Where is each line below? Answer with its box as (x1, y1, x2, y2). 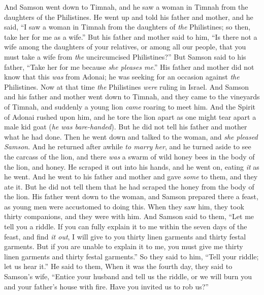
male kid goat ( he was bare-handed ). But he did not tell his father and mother (4, 121, 247, 132)
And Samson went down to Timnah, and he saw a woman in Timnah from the (4, 2, 248, 12)
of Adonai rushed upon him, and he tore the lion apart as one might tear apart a (4, 111, 256, 122)
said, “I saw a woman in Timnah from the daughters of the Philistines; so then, (4, 21, 251, 32)
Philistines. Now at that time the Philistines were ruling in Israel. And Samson (4, 81, 249, 92)
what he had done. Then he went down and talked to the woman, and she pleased (4, 131, 258, 142)
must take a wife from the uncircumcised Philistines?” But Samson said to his (4, 51, 246, 62)
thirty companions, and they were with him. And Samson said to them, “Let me (4, 211, 254, 222)
